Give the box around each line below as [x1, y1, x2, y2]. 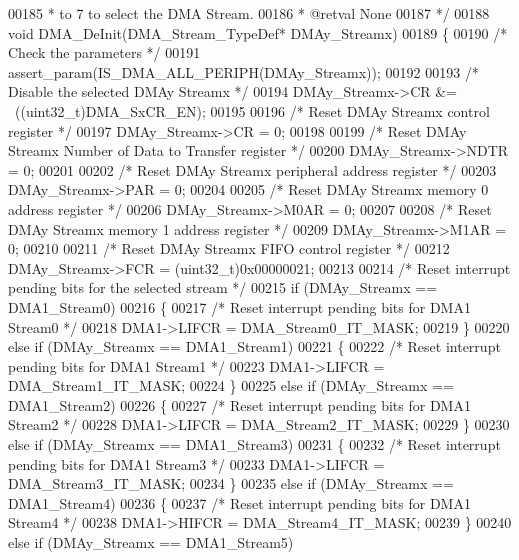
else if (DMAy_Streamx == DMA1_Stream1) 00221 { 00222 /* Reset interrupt [8, 336, 501, 357]
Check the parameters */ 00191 [8, 42, 201, 63]
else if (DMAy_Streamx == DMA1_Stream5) [8, 532, 294, 553]
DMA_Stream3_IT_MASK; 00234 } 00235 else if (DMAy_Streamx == [8, 473, 454, 494]
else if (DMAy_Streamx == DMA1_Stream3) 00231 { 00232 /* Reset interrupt [8, 434, 501, 455]
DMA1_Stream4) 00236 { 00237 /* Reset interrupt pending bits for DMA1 [8, 492, 471, 513]
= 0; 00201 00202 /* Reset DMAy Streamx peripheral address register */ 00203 [8, 159, 497, 180]
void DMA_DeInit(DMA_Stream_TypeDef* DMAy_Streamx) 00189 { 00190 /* [8, 22, 508, 43]
